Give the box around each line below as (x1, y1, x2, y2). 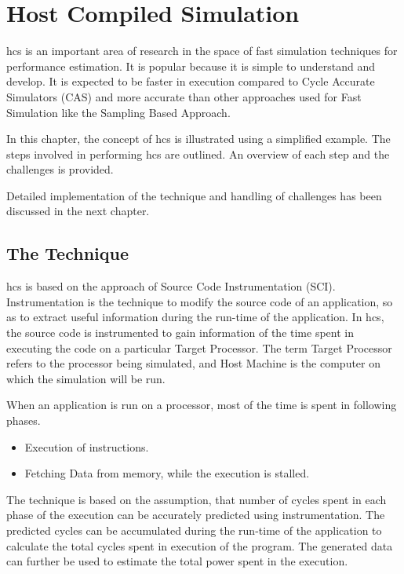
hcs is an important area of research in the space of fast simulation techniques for (6, 42, 398, 59)
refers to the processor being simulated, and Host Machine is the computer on (6, 355, 381, 371)
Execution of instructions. (24, 438, 149, 455)
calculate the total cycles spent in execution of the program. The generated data (6, 537, 393, 554)
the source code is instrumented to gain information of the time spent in (6, 324, 354, 341)
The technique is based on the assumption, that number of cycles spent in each (6, 491, 387, 507)
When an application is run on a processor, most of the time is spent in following (6, 397, 397, 413)
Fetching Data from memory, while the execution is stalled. (24, 465, 310, 481)
